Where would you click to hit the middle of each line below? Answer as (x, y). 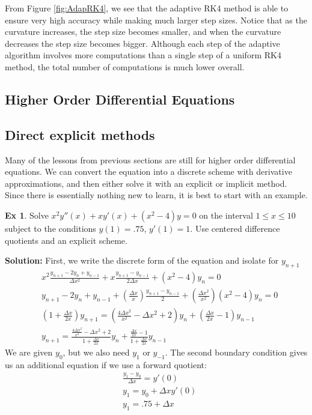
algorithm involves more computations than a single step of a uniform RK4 (143, 55)
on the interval (226, 215)
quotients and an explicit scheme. (66, 240)
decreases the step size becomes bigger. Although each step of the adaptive (142, 43)
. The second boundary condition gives (236, 352)
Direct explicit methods (80, 134)
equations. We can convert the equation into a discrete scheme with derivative (148, 171)
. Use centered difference (235, 228)
